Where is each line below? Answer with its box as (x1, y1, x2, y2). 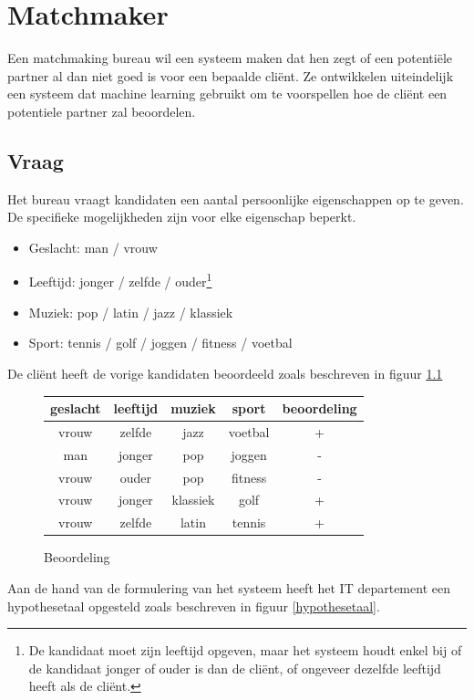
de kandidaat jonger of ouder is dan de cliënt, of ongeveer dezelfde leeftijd (28, 658, 441, 677)
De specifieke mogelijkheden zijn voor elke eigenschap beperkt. (7, 207, 356, 226)
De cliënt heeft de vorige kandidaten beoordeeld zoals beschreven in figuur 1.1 (7, 363, 443, 382)
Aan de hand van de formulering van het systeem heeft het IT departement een (7, 578, 450, 597)
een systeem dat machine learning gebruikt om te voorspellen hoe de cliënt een (7, 84, 448, 103)
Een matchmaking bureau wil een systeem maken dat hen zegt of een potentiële (7, 48, 452, 68)
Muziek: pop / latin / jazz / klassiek (28, 302, 233, 321)
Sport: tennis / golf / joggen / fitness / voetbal (28, 333, 293, 352)
